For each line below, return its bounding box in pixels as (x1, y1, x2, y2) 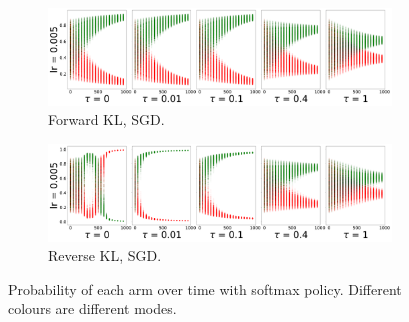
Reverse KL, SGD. (48, 245, 162, 266)
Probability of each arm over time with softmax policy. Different (8, 278, 402, 299)
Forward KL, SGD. (48, 109, 165, 130)
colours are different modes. (8, 298, 177, 319)
